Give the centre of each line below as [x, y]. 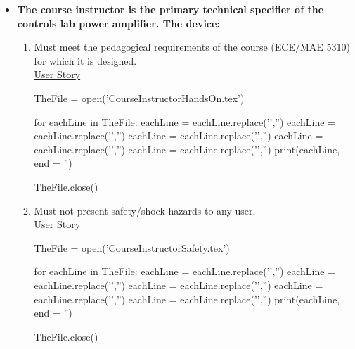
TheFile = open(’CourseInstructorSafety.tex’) [132, 247]
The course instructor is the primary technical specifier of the [170, 9]
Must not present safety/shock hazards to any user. [145, 210]
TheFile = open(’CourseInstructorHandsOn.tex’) [139, 97]
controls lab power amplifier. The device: [118, 23]
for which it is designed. [85, 60]
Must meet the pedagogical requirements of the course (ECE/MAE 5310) [192, 47]
